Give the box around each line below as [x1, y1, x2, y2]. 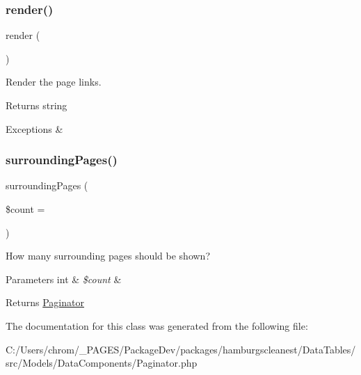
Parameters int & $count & [6, 271, 122, 286]
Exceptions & [6, 121, 63, 136]
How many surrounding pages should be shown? [6, 248, 211, 263]
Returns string [6, 98, 67, 112]
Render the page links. [6, 74, 102, 89]
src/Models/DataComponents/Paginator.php [6, 356, 198, 370]
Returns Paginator [6, 295, 84, 310]
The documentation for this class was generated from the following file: [6, 318, 308, 333]
